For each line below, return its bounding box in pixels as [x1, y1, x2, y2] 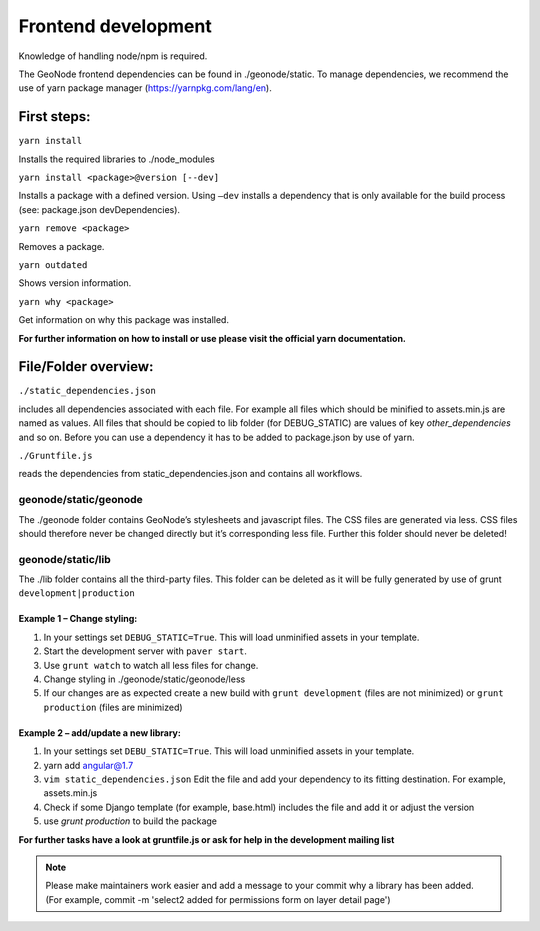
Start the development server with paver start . [43, 645, 247, 657]
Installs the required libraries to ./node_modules [18, 153, 215, 165]
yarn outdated [18, 259, 88, 270]
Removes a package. [18, 240, 105, 252]
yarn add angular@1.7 [43, 759, 134, 771]
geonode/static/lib [18, 552, 112, 566]
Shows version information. [18, 277, 132, 289]
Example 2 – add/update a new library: [18, 726, 182, 739]
